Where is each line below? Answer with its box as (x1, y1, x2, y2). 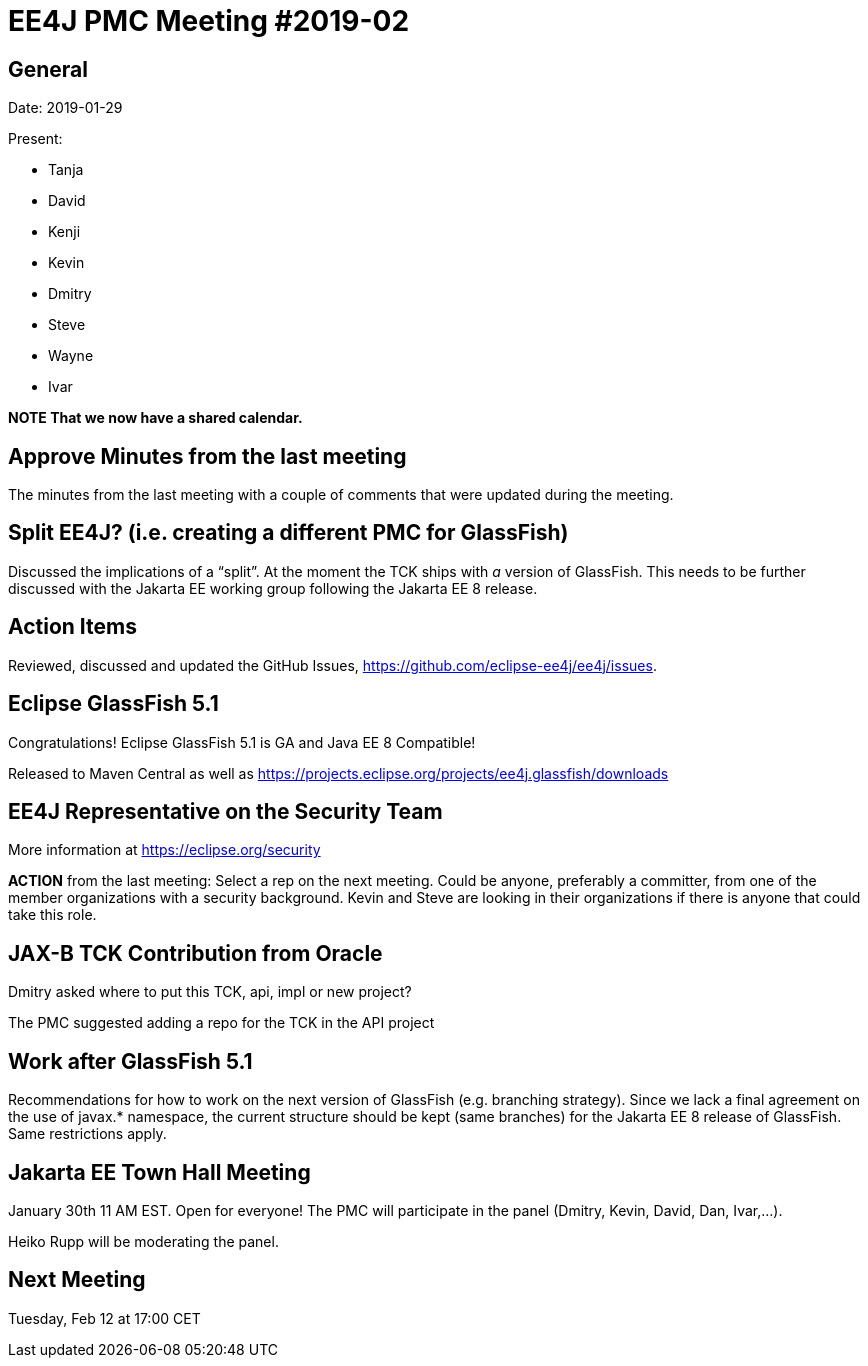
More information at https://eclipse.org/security (8, 841, 321, 859)
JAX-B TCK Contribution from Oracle (8, 940, 383, 966)
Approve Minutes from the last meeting (8, 443, 407, 469)
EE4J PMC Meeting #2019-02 (8, 4, 410, 38)
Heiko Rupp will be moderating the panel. (8, 1232, 279, 1250)
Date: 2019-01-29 (8, 99, 123, 117)
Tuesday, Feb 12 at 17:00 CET (8, 1309, 201, 1327)
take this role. (8, 906, 97, 924)
